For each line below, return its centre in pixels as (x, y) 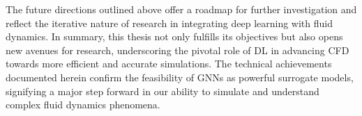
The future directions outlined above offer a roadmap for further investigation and (181, 9)
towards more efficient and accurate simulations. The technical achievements (169, 64)
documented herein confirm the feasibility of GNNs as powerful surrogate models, (180, 77)
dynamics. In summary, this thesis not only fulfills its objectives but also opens (174, 36)
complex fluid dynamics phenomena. (83, 105)
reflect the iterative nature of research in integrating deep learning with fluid (169, 23)
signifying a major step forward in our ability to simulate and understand (163, 91)
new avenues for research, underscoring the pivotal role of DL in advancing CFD (178, 50)
